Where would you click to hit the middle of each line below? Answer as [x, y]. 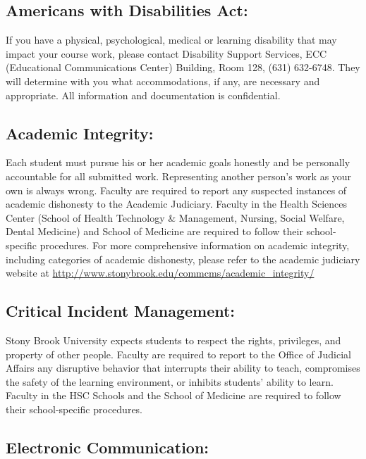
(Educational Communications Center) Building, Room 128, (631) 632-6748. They [183, 67]
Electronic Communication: [108, 447]
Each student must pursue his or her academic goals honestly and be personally [178, 162]
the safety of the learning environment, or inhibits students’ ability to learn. [170, 381]
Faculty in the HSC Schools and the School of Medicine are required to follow [173, 395]
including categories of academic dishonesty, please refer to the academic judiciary [183, 259]
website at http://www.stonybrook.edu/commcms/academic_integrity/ [160, 273]
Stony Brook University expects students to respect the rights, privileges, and [173, 340]
